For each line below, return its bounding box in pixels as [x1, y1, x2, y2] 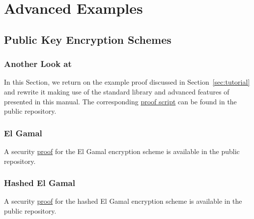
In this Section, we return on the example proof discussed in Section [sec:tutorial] [4, 77, 250, 87]
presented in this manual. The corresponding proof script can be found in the [4, 96, 237, 106]
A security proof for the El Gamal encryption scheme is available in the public [4, 146, 240, 156]
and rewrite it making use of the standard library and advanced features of [4, 86, 229, 96]
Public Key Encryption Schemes [4, 31, 171, 47]
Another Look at [4, 58, 72, 70]
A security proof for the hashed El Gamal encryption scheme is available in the [4, 196, 242, 206]
